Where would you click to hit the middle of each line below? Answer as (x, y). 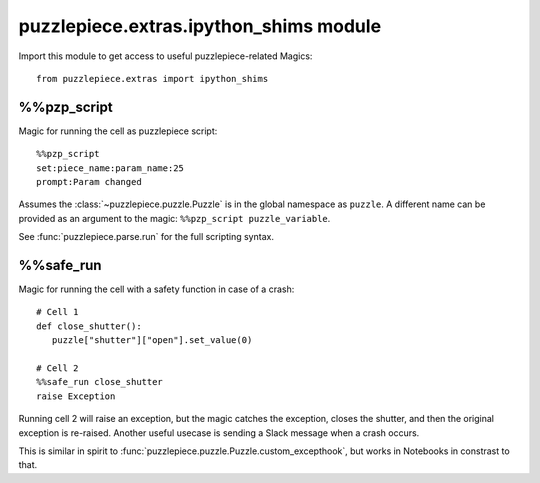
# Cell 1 (57, 312)
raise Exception (76, 396)
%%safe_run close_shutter (100, 382)
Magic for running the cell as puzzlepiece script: (118, 131)
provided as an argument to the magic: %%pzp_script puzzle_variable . (174, 218)
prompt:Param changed (89, 182)
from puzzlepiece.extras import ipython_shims (152, 78)
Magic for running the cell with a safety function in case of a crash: (156, 289)
